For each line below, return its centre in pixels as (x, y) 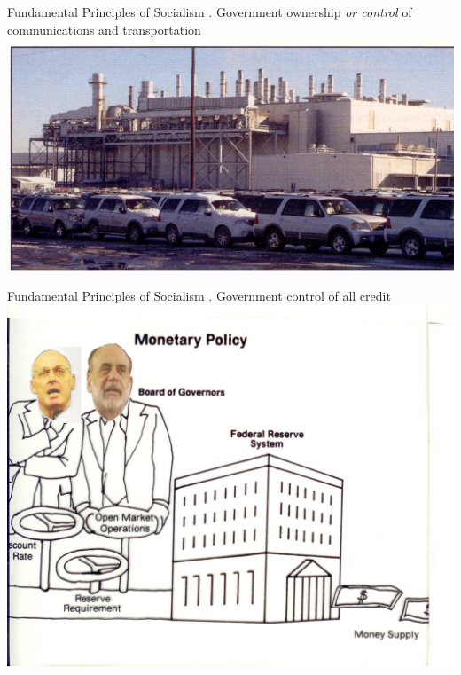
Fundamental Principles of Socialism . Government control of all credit (199, 296)
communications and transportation (104, 29)
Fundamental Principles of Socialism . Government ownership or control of (210, 12)
